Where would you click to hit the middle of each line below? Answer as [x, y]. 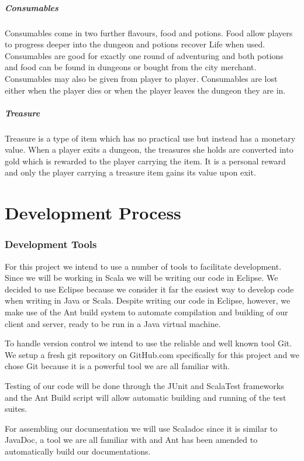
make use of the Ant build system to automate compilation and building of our [146, 312]
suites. [16, 409]
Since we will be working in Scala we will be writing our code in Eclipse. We [141, 278]
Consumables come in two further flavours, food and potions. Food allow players [149, 32]
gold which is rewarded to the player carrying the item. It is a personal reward [145, 161]
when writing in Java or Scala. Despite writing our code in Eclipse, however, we [148, 300]
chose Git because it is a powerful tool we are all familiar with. [118, 366]
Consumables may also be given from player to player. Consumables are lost [141, 78]
